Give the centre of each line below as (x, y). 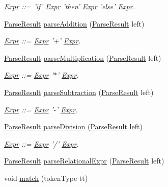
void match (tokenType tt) (46, 178)
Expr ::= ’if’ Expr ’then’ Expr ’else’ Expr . (69, 6)
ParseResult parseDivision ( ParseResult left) (73, 126)
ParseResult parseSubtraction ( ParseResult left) (79, 92)
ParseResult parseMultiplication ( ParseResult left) (83, 57)
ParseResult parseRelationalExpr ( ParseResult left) (84, 161)
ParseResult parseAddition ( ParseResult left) (74, 23)
